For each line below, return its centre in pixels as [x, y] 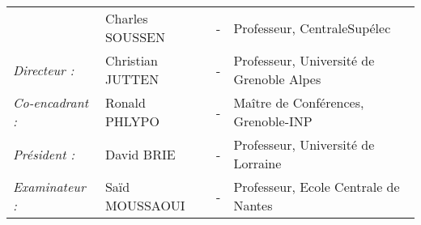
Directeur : [44, 70]
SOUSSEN [135, 37]
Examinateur [49, 187]
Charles [126, 18]
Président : [44, 154]
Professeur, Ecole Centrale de [317, 187]
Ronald [125, 102]
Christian [131, 60]
